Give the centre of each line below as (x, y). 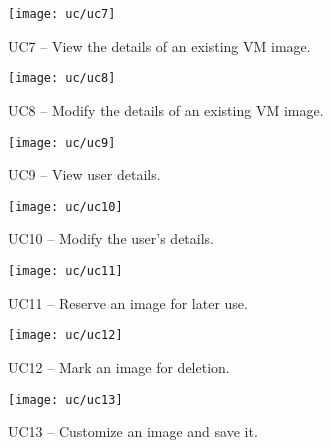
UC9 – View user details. (84, 174)
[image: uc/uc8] (62, 78)
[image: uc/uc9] (62, 142)
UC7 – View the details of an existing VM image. (159, 45)
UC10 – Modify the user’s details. (111, 238)
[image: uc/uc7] (62, 14)
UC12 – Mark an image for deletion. (119, 366)
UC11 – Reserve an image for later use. (128, 302)
